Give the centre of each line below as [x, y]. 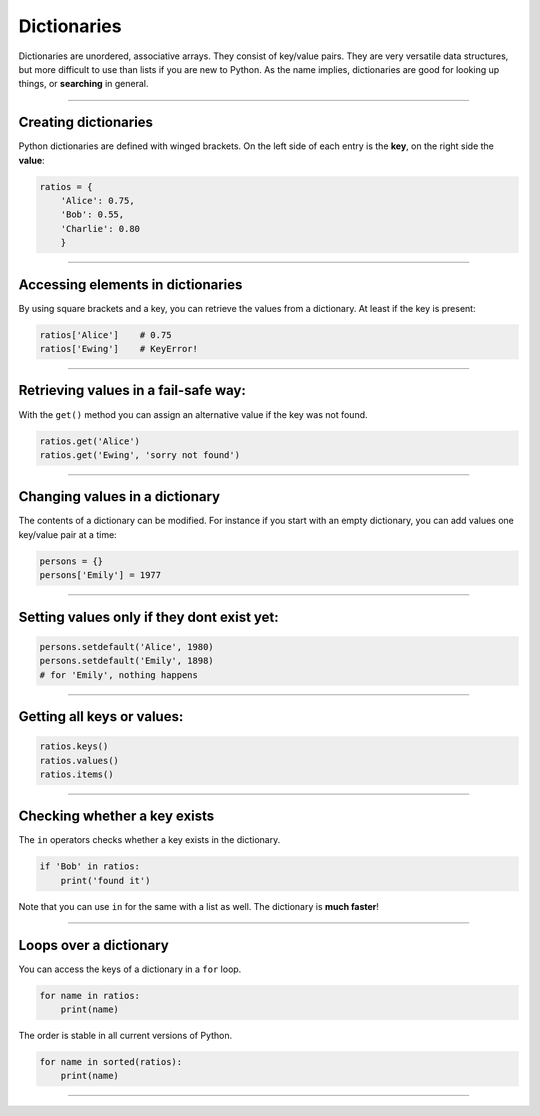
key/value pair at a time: [67, 534]
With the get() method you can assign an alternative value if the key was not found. [193, 414]
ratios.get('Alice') [89, 441]
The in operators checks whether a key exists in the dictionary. [149, 840]
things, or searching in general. [83, 84]
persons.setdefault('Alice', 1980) [126, 646]
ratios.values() [79, 760]
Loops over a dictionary [93, 945]
